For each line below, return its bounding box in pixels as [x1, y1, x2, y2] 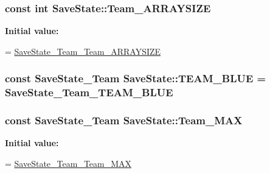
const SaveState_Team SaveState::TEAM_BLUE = [5, 71, 266, 86]
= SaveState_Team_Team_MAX [5, 157, 132, 169]
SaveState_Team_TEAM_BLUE [5, 85, 173, 100]
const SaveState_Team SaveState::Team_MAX [5, 113, 243, 128]
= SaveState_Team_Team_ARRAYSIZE [5, 44, 161, 57]
